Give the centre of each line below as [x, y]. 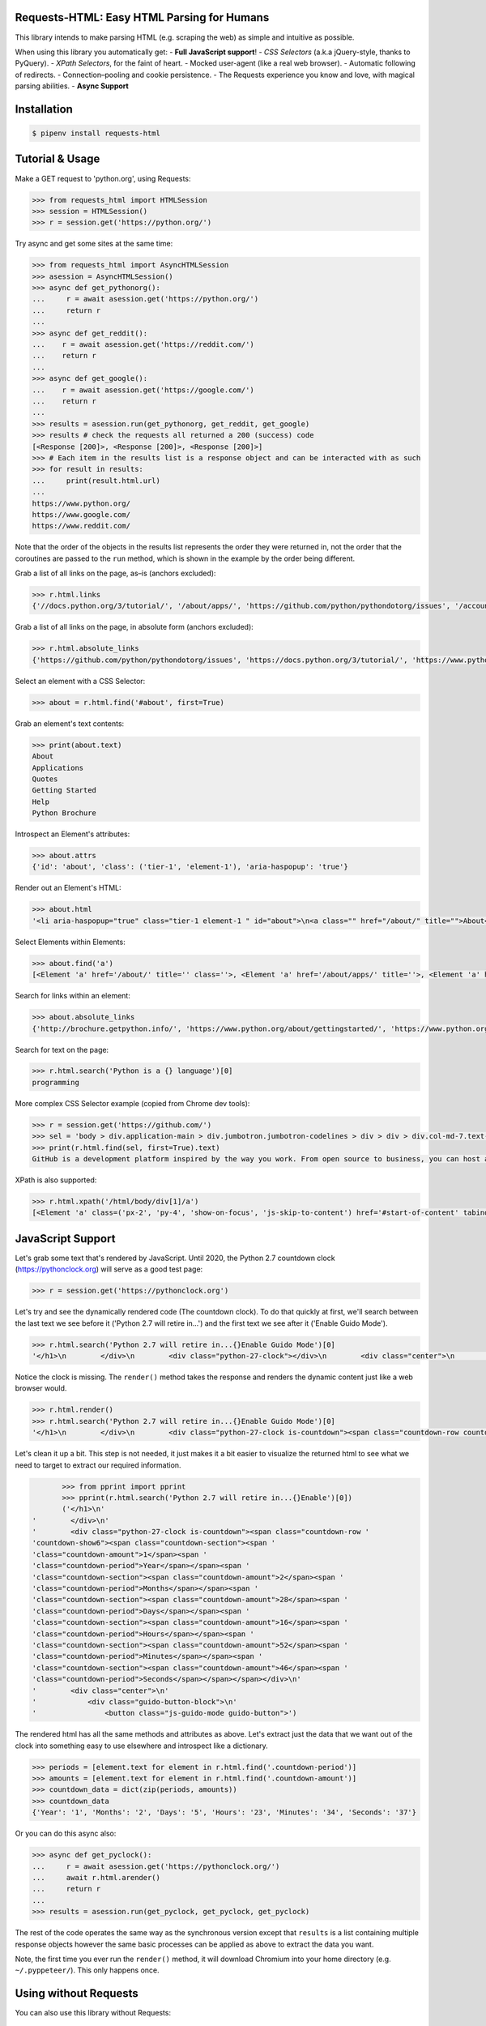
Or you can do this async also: [66, 1834]
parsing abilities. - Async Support [72, 86]
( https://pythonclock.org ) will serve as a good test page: [109, 1269]
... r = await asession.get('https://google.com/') [143, 390]
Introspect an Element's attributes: [72, 834]
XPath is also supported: [56, 1180]
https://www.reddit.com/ [81, 526]
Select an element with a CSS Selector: [80, 681]
